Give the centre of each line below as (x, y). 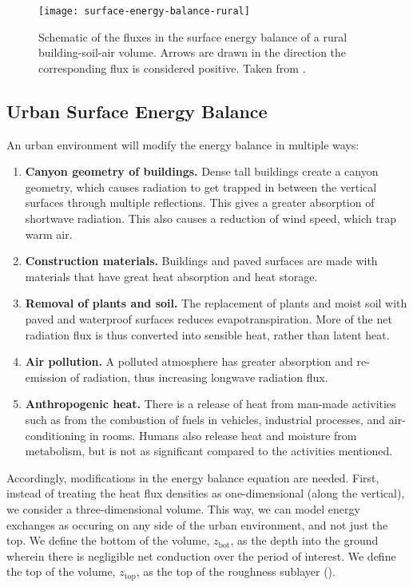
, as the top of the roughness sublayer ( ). (236, 571)
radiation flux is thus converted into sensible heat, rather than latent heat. (207, 334)
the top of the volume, (61, 571)
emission (46, 377)
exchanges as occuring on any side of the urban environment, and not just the (197, 524)
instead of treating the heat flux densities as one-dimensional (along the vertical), (206, 493)
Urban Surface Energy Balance (137, 111)
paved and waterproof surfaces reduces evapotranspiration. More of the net (208, 318)
